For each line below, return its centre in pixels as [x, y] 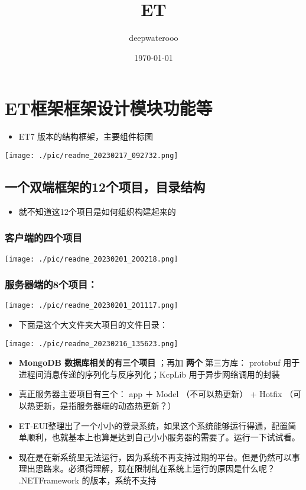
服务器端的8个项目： [51, 284]
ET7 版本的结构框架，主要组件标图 [86, 136]
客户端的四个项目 [43, 238]
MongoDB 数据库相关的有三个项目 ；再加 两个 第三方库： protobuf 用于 [159, 362]
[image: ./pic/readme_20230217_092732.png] [92, 155]
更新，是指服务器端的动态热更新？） [105, 406]
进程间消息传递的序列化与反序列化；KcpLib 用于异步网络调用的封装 [149, 374]
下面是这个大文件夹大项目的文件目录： [93, 325]
